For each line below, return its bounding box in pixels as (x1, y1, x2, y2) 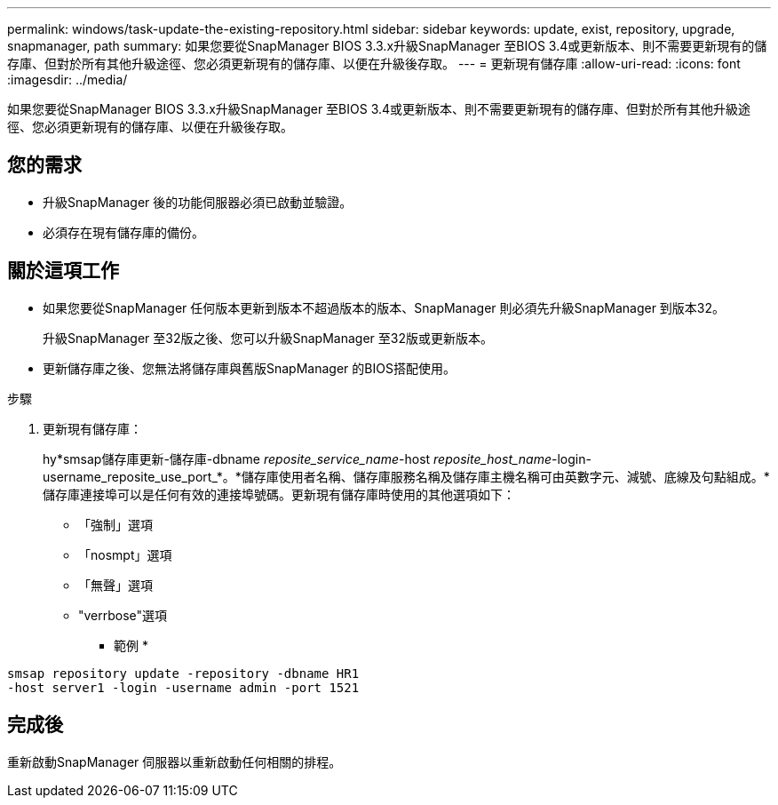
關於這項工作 (7, 259, 119, 283)
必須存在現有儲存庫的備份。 (43, 224, 204, 240)
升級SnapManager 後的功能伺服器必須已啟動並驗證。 (43, 194, 353, 210)
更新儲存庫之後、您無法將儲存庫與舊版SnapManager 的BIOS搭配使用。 (43, 360, 456, 376)
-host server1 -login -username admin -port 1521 (7, 680, 360, 695)
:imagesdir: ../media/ (7, 72, 128, 87)
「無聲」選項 (78, 577, 153, 593)
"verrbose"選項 (78, 607, 168, 623)
